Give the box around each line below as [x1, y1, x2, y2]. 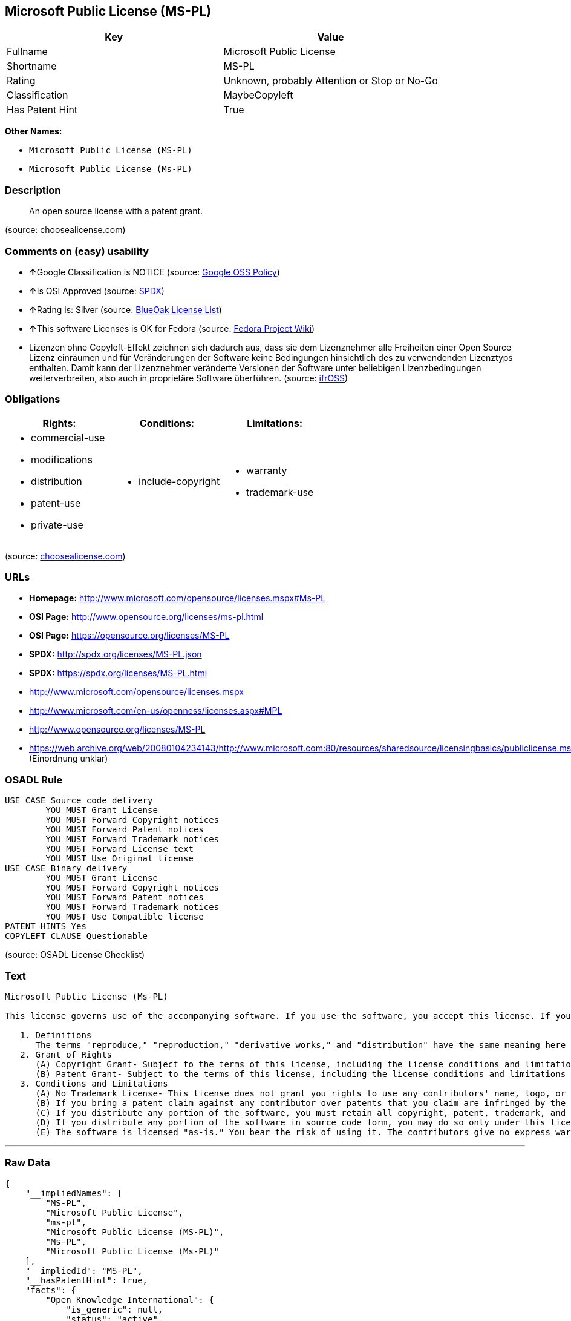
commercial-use [31, 431, 105, 444]
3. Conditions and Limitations [20, 1078, 168, 1089]
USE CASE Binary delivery [5, 863, 128, 874]
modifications [31, 453, 93, 466]
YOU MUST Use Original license [45, 854, 194, 864]
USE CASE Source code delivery [5, 796, 153, 806]
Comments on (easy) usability [5, 245, 149, 257]
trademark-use [246, 486, 314, 498]
